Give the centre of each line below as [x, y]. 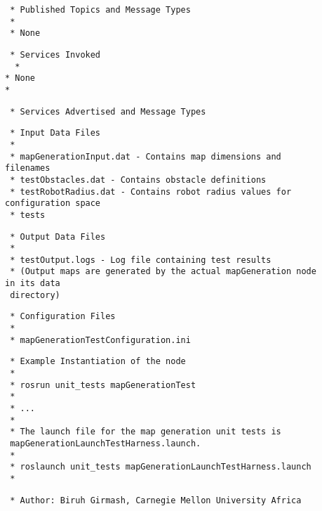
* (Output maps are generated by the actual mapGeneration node [163, 272]
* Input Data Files [55, 133]
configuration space [53, 203]
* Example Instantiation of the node [98, 362]
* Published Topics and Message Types [100, 10]
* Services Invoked [55, 54]
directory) [35, 295]
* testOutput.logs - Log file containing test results [141, 260]
